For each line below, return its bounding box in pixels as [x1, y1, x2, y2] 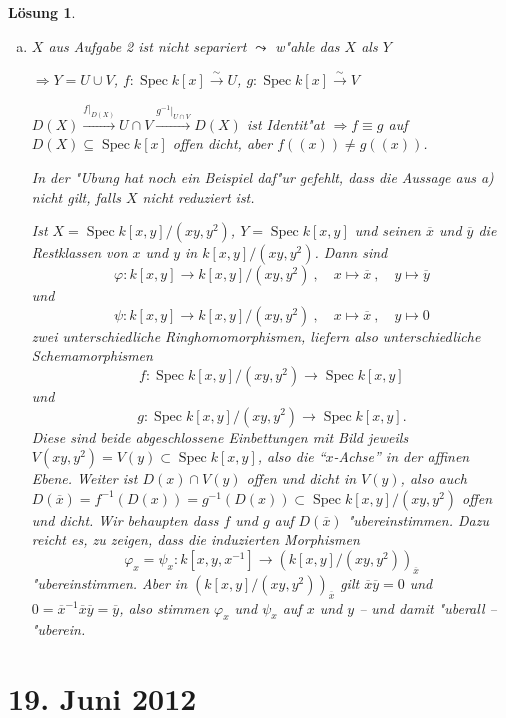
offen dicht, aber [172, 133, 273, 154]
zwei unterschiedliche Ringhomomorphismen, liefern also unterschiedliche [31, 325, 481, 346]
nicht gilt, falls [31, 186, 121, 207]
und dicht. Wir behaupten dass [31, 509, 219, 530]
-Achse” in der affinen [333, 446, 470, 467]
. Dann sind [314, 242, 388, 263]
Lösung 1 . [8, 2, 76, 22]
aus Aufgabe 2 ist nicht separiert [48, 35, 247, 56]
